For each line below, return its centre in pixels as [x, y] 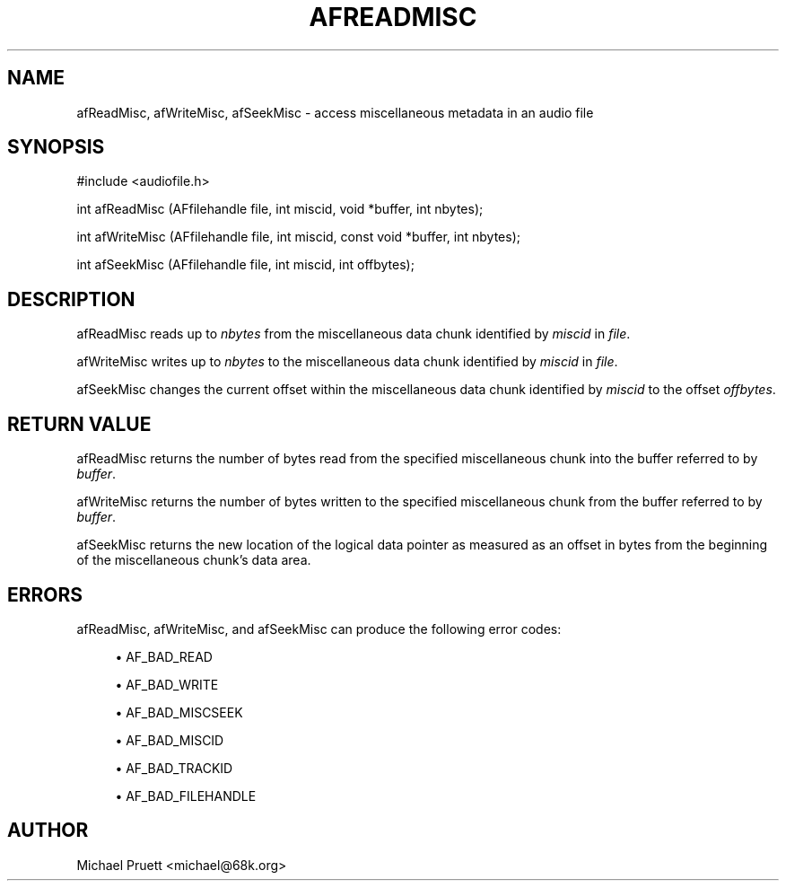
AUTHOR [48, 831]
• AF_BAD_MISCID [170, 740]
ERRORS [45, 594]
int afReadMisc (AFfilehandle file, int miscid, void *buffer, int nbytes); [280, 209]
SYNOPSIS [56, 147]
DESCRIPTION [71, 299]
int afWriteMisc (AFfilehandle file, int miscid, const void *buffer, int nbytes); [298, 237]
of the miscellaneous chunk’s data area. [194, 560]
